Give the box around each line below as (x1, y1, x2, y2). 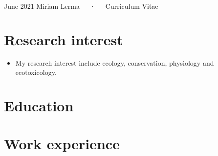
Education (4, 96, 74, 116)
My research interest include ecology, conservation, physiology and (15, 57, 214, 68)
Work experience (4, 134, 120, 154)
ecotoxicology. (15, 67, 57, 77)
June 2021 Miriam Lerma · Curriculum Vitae (4, 1, 158, 11)
